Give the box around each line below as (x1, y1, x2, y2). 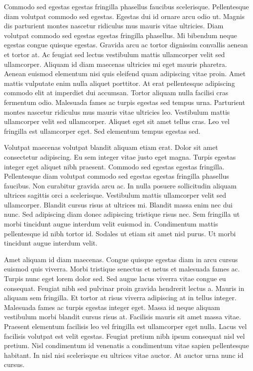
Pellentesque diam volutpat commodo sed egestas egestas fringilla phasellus (4, 171, 229, 181)
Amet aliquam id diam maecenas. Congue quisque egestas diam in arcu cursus (4, 254, 238, 264)
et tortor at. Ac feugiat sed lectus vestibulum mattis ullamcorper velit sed (4, 49, 225, 59)
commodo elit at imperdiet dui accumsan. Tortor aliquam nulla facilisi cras (4, 87, 229, 98)
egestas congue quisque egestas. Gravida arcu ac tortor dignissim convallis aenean (4, 40, 248, 50)
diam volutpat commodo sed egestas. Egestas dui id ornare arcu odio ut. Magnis (4, 11, 245, 21)
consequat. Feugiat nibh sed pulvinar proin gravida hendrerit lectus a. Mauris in (4, 283, 244, 293)
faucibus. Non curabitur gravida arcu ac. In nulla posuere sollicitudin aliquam (4, 180, 237, 190)
